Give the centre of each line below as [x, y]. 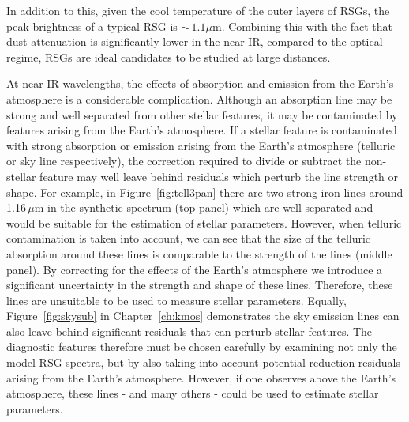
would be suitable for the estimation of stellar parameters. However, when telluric [204, 222]
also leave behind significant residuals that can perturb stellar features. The [189, 331]
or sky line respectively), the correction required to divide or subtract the [184, 161]
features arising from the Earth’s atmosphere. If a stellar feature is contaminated [202, 130]
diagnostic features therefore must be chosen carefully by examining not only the [202, 347]
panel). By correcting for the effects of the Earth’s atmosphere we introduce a [195, 269]
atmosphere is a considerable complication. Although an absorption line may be [199, 98]
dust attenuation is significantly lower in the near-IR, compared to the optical [195, 41]
